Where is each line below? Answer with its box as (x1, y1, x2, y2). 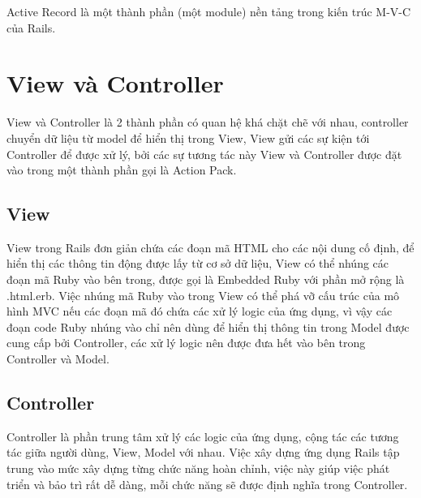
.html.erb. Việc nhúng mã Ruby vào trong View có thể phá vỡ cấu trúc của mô (6, 286, 400, 303)
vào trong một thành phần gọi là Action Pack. (6, 161, 237, 178)
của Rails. (6, 19, 56, 36)
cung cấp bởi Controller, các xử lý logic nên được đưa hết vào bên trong (6, 334, 366, 351)
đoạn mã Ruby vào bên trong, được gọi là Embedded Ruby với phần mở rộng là (6, 271, 405, 288)
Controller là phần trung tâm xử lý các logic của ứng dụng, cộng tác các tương (6, 427, 399, 444)
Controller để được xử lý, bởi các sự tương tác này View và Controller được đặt (6, 145, 402, 162)
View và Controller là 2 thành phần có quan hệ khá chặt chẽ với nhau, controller (6, 114, 409, 131)
